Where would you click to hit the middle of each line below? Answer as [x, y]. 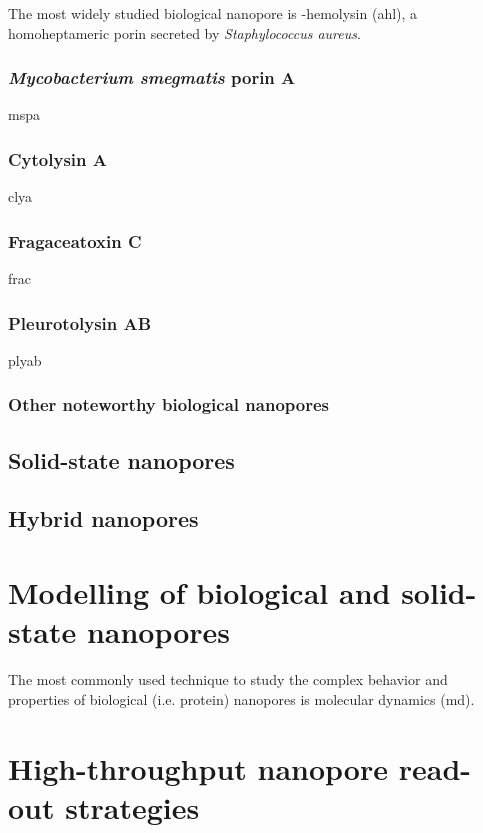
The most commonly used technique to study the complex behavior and [228, 679]
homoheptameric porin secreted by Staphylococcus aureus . [184, 32]
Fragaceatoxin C [75, 240]
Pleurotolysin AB [80, 322]
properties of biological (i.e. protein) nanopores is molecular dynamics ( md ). [241, 698]
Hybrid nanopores [103, 518]
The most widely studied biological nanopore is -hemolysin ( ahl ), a [213, 13]
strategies [132, 806]
